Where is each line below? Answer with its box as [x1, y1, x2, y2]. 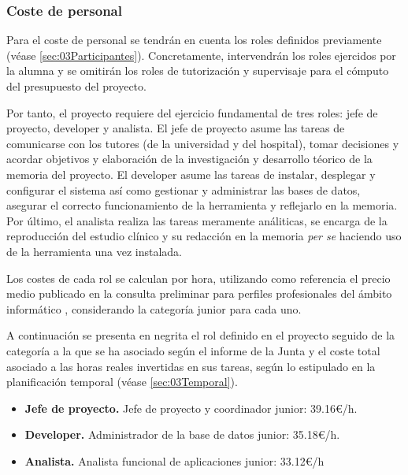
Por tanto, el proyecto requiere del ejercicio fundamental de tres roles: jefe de [6, 104, 378, 121]
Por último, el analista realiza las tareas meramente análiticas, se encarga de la [6, 212, 388, 228]
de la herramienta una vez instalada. [6, 243, 182, 259]
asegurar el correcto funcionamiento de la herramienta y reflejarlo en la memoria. [6, 197, 398, 213]
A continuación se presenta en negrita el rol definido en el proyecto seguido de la [6, 327, 395, 343]
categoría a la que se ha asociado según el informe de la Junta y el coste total [6, 342, 380, 358]
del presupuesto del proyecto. [6, 78, 147, 94]
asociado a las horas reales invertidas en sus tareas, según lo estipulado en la [6, 358, 376, 374]
